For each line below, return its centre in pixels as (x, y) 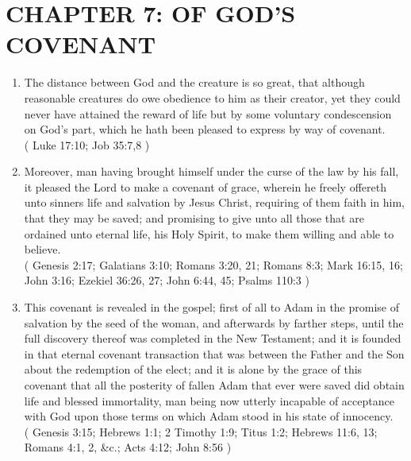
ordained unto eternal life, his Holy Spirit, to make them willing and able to (209, 233)
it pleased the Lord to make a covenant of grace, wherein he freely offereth (205, 186)
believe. (42, 249)
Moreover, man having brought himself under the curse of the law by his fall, (211, 171)
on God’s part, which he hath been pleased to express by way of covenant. (205, 129)
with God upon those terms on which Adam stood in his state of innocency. (209, 416)
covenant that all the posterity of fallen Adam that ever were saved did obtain (214, 385)
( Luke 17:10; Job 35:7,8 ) (87, 144)
